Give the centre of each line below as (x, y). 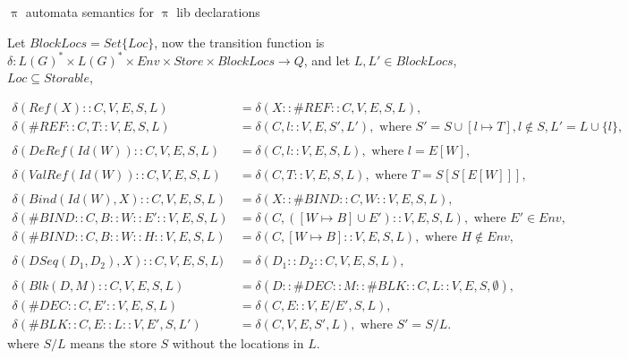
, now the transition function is (239, 42)
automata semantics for (89, 12)
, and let (327, 60)
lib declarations (218, 12)
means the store (113, 343)
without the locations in (238, 343)
